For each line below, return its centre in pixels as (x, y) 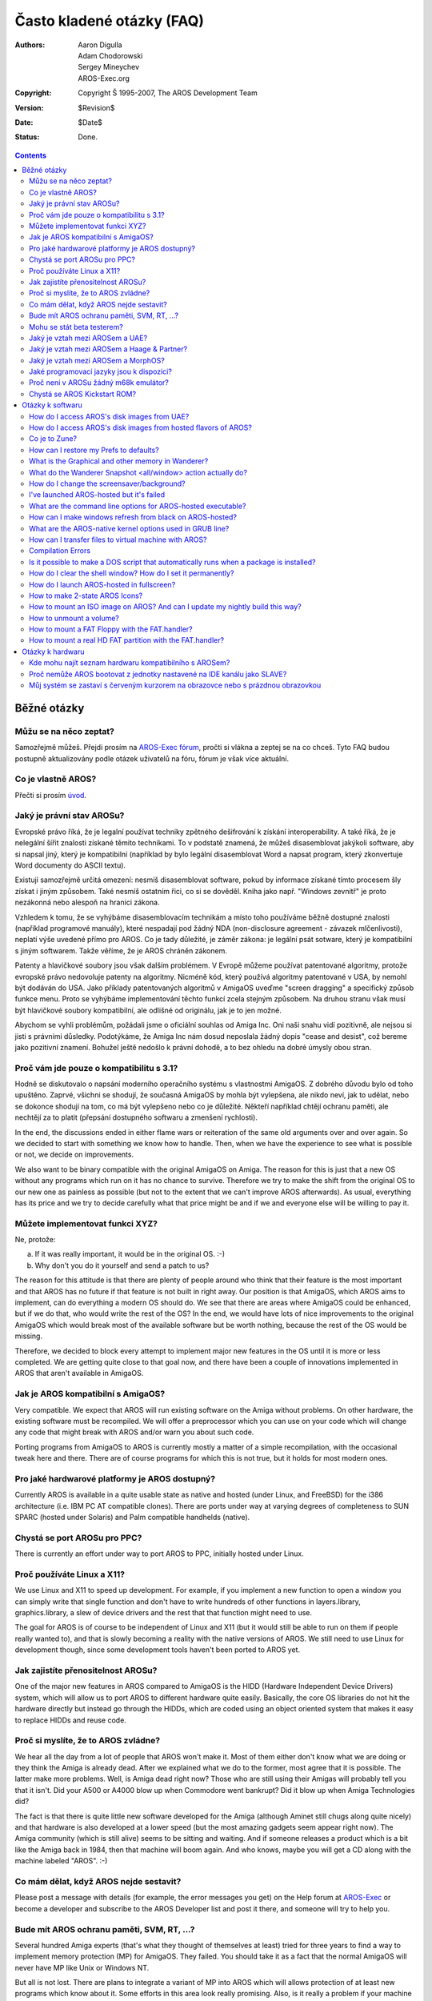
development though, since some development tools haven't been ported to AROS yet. (157, 1650)
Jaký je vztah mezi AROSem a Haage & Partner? (108, 349)
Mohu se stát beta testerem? (76, 327)
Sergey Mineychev (109, 67)
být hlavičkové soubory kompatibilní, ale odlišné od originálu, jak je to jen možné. (148, 1010)
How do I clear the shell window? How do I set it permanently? (132, 573)
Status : (27, 137)
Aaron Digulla (100, 45)
